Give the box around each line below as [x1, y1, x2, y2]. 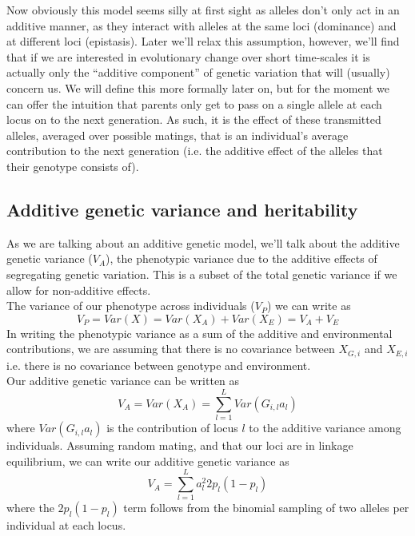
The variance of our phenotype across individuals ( [6, 297, 255, 314]
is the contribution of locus [106, 419, 238, 436]
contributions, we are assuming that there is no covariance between [6, 340, 335, 357]
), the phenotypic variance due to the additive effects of [106, 250, 377, 267]
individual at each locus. [6, 517, 126, 534]
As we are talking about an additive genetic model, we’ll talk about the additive [6, 234, 400, 251]
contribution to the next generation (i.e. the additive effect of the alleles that [6, 142, 383, 159]
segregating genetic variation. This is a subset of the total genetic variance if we [6, 265, 397, 282]
